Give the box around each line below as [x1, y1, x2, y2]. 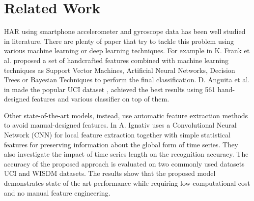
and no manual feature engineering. [4, 187, 111, 198]
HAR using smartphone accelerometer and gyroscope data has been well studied [4, 26, 246, 36]
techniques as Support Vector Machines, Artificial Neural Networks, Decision [4, 65, 235, 75]
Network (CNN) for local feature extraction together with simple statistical [4, 130, 230, 140]
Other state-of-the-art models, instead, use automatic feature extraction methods [4, 110, 248, 120]
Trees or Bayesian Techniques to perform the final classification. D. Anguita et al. [4, 74, 250, 85]
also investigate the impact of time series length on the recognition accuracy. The [4, 149, 249, 159]
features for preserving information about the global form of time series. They [4, 139, 238, 149]
